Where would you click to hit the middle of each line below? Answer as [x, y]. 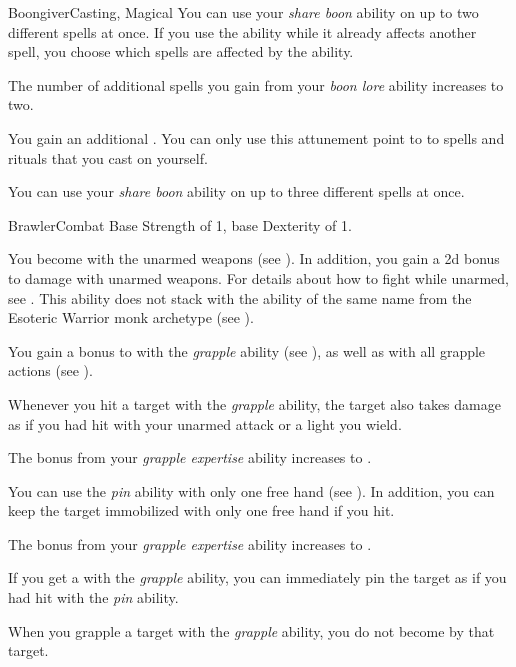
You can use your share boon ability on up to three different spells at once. [236, 191]
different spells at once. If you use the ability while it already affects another [242, 31]
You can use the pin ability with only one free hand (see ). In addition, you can [251, 490]
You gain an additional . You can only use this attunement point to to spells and [256, 137]
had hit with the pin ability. [93, 597]
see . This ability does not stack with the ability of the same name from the [240, 297]
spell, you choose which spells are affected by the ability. [181, 51]
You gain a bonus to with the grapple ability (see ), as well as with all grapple [247, 350]
